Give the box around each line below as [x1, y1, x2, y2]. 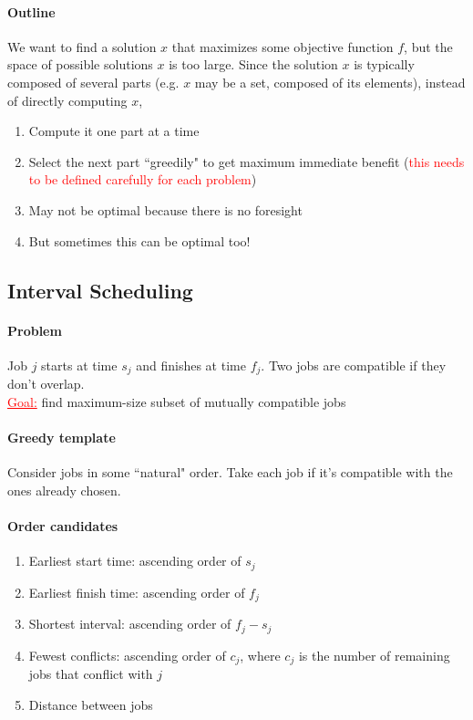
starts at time [41, 355, 118, 374]
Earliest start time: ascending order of [28, 551, 242, 570]
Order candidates [7, 516, 118, 535]
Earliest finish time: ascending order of [28, 582, 245, 601]
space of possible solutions [7, 55, 153, 74]
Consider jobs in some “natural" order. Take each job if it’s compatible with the [7, 463, 453, 482]
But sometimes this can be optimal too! [28, 231, 251, 250]
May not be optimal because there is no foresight [28, 200, 303, 219]
